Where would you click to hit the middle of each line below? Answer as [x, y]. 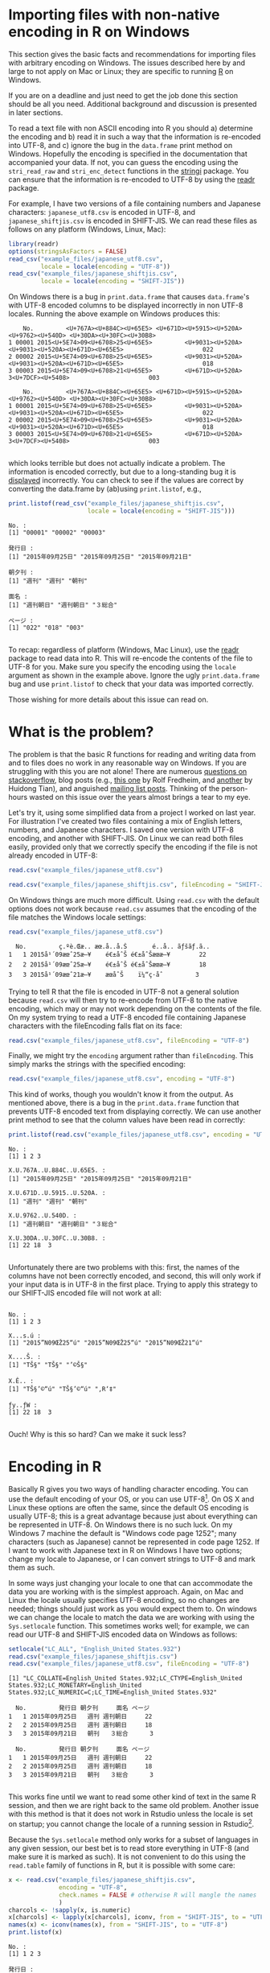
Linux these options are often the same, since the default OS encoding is [129, 1507]
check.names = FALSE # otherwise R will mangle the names [158, 1895]
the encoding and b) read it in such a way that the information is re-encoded [135, 136]
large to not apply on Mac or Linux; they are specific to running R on [121, 71]
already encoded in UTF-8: [53, 855]
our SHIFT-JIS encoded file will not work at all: [85, 1293]
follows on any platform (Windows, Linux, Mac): [87, 229]
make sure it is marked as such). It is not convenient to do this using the [127, 1857]
